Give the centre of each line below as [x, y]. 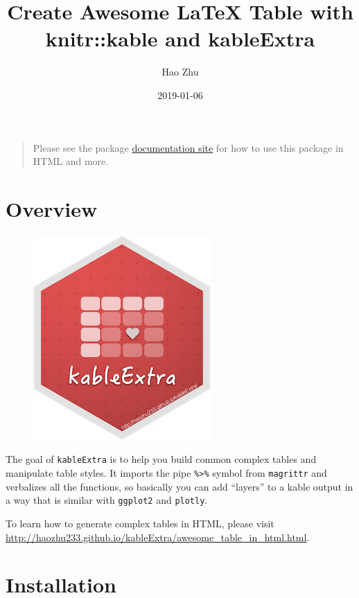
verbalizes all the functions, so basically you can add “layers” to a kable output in [179, 486]
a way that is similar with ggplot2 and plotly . [107, 500]
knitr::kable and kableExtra [180, 38]
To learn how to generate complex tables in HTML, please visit [140, 523]
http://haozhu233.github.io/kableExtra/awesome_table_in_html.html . [158, 537]
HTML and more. [71, 161]
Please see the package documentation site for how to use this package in [188, 147]
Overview [52, 208]
